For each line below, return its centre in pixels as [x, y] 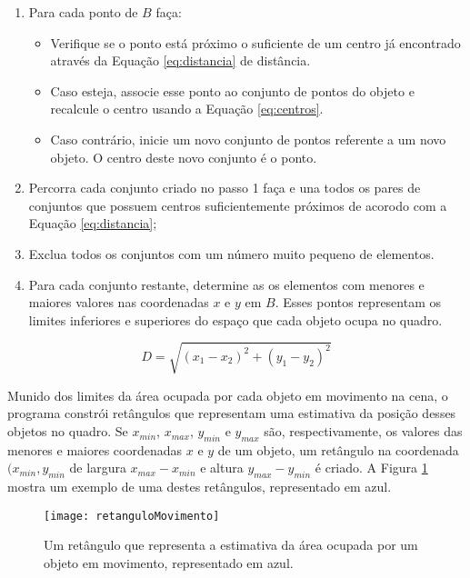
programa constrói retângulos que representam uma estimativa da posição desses [232, 413]
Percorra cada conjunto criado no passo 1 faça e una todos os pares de [225, 188]
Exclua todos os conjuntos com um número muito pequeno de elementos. [231, 253]
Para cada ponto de [83, 12]
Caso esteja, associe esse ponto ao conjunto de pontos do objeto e [232, 90]
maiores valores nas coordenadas [119, 302]
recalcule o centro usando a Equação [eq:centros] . [187, 109]
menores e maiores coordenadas [95, 449]
